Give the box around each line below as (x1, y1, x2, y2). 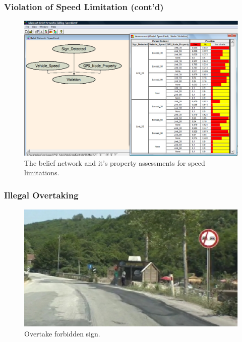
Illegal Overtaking (4, 188, 79, 201)
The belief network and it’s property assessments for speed (24, 157, 205, 168)
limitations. (24, 167, 59, 178)
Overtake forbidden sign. (24, 328, 100, 338)
